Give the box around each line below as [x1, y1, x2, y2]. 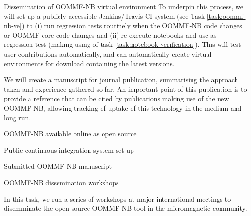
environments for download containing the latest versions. [4, 58, 175, 68]
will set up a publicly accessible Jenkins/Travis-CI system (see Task [4, 11, 205, 21]
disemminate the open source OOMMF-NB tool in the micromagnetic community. [4, 203, 247, 213]
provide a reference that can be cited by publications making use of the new [4, 93, 229, 103]
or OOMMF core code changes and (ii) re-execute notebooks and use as [4, 29, 217, 40]
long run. [4, 112, 31, 122]
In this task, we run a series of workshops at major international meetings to [4, 193, 231, 203]
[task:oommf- [207, 11, 246, 21]
